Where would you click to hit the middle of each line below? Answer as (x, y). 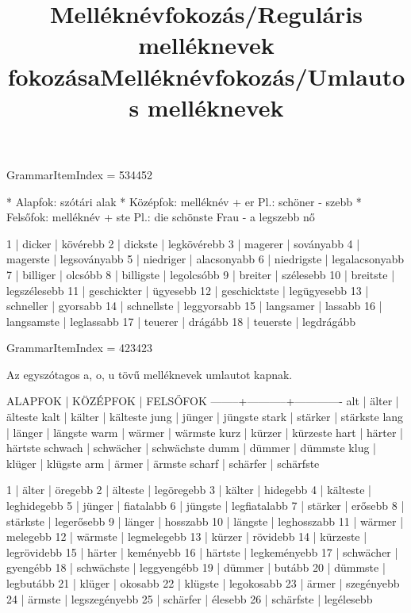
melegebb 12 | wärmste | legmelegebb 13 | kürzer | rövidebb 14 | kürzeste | (187, 536)
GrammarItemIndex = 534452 (80, 174)
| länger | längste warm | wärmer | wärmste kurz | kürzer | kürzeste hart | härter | (205, 432)
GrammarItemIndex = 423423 (80, 348)
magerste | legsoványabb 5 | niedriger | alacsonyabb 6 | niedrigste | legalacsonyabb (205, 259)
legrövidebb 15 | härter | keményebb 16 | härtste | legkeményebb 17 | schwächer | (202, 552)
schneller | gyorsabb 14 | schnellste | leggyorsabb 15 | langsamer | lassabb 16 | (194, 306)
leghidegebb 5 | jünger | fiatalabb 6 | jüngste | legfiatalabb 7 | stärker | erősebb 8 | (205, 506)
